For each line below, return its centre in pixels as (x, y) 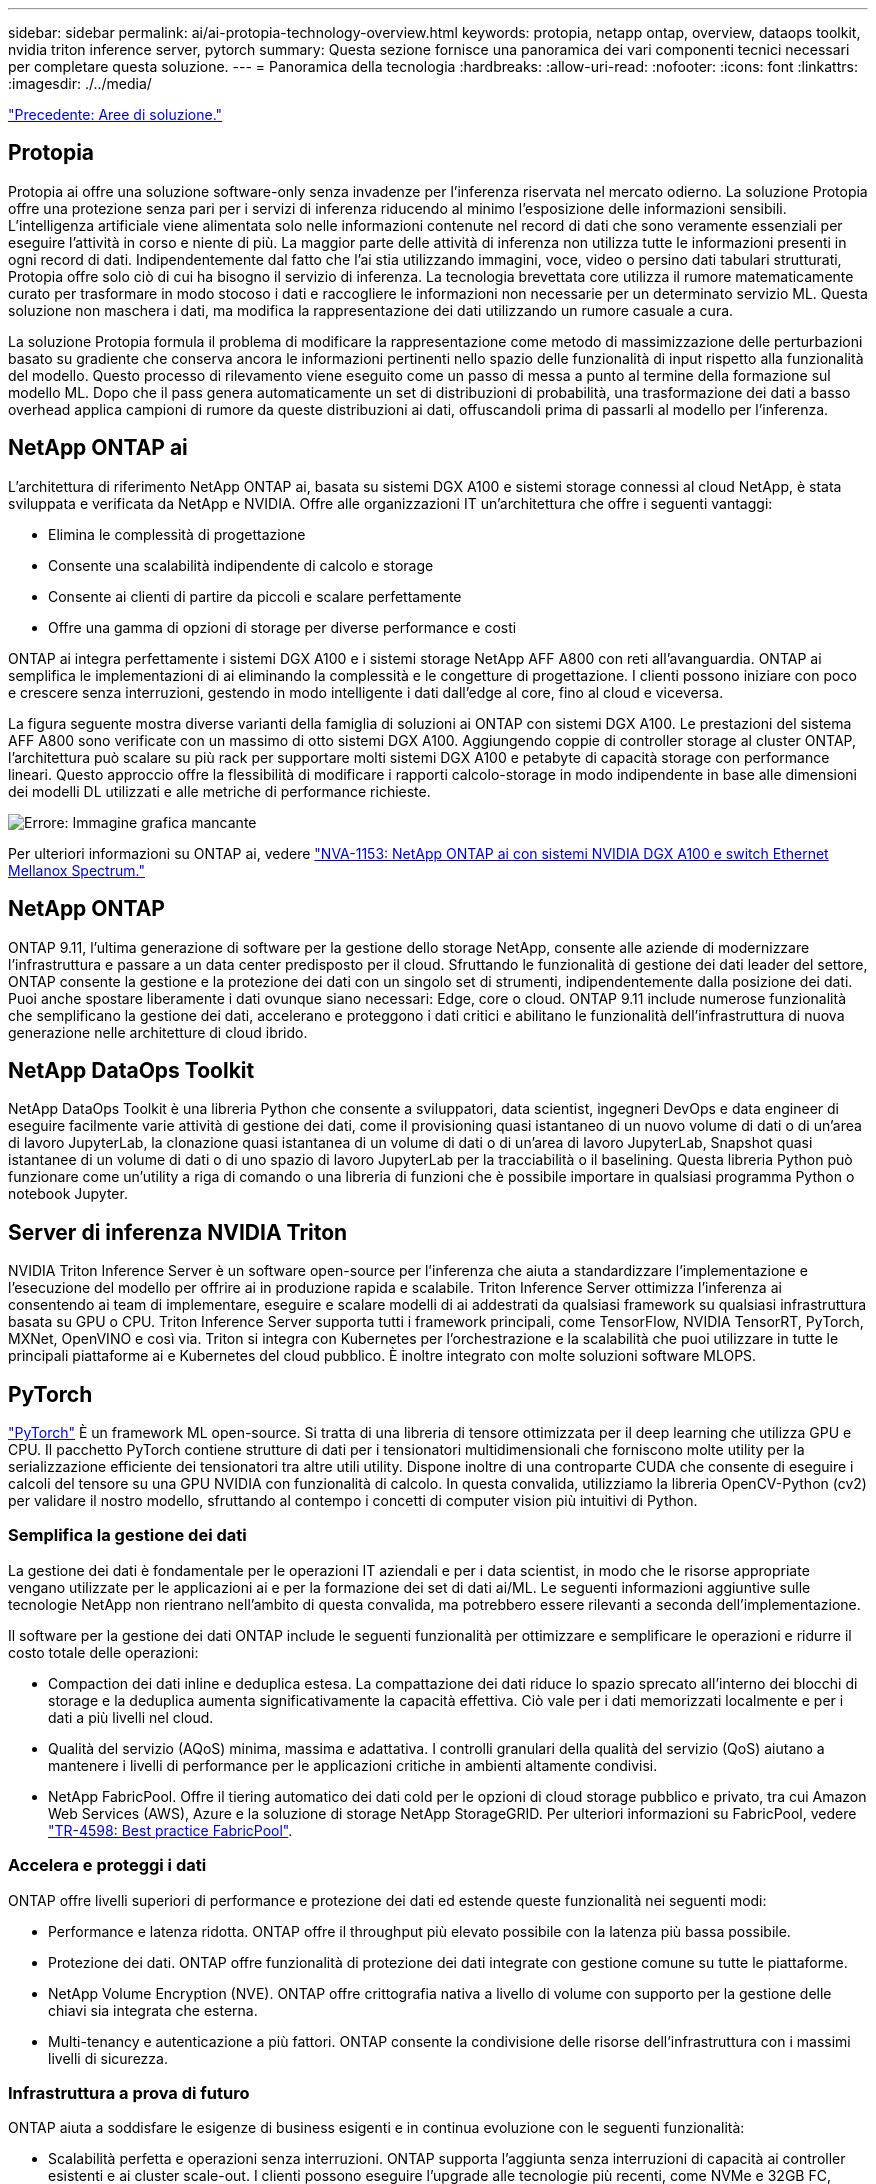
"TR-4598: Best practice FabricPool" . (170, 1830)
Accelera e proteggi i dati (107, 1865)
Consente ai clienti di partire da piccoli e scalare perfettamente (255, 596)
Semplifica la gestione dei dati (127, 1535)
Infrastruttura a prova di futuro (129, 2092)
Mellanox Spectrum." (76, 870)
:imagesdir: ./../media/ (80, 83)
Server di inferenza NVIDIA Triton (178, 1232)
